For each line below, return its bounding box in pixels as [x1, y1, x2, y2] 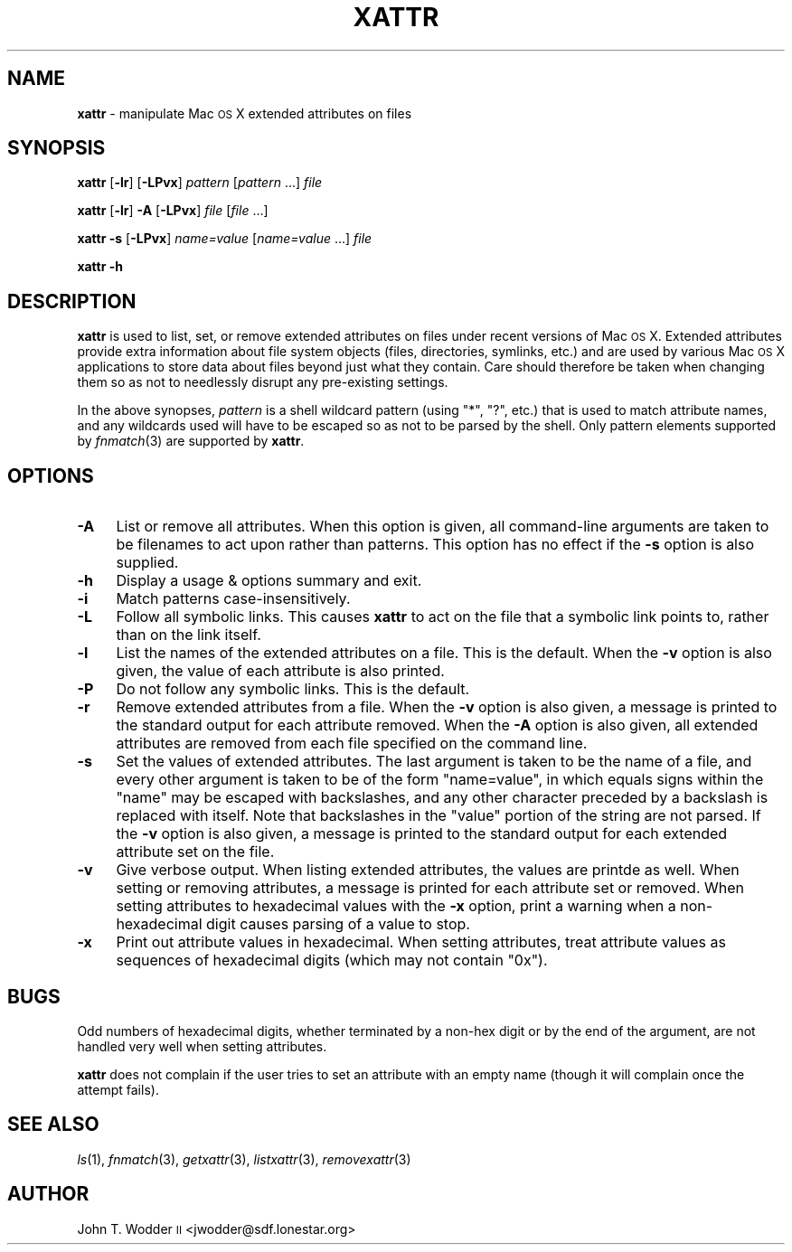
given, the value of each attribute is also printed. [116, 662, 445, 681]
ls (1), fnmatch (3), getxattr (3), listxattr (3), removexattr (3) [77, 1151, 411, 1167]
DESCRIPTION [7, 289, 137, 313]
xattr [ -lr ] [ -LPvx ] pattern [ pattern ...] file [77, 174, 323, 191]
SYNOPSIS [7, 136, 106, 160]
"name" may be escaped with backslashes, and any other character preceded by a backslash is [116, 788, 768, 807]
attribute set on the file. [116, 843, 275, 861]
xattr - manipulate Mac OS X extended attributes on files [77, 105, 412, 121]
